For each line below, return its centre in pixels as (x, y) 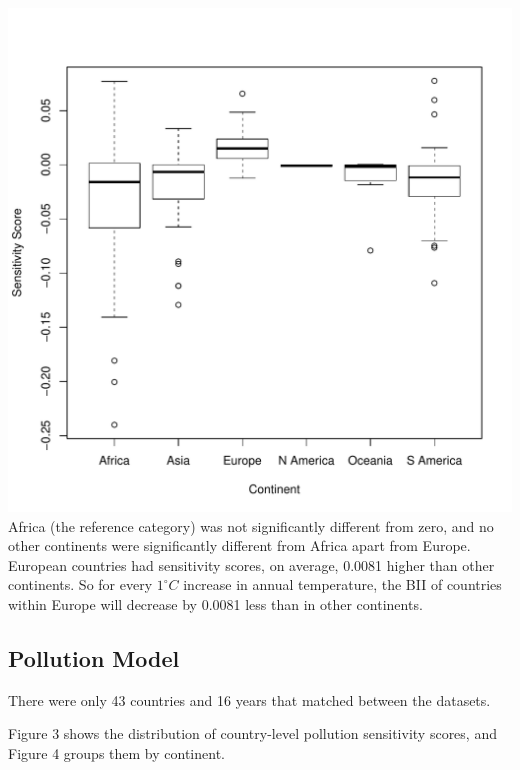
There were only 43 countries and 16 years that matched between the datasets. (249, 699)
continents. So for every (80, 584)
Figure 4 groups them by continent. (116, 752)
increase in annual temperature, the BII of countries (342, 584)
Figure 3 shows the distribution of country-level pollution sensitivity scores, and (252, 733)
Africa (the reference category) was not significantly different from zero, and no (251, 525)
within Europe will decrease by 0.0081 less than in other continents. (215, 603)
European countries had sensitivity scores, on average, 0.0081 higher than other (251, 564)
